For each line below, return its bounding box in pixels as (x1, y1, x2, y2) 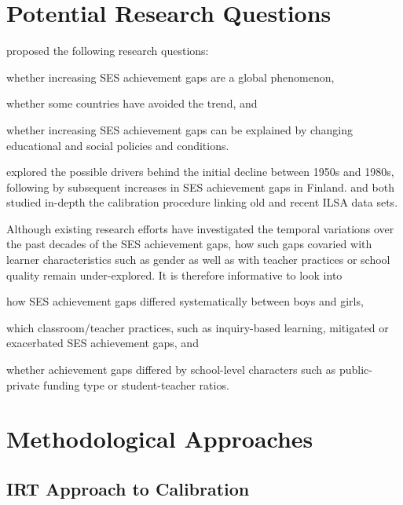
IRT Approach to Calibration (6, 476, 250, 500)
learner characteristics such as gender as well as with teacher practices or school (6, 251, 390, 268)
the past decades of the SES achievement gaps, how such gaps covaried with (6, 236, 372, 252)
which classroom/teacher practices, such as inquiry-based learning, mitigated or (6, 319, 389, 335)
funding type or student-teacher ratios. (43, 376, 229, 393)
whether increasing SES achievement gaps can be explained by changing (6, 121, 354, 137)
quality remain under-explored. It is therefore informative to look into (6, 266, 343, 283)
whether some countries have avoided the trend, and (6, 95, 258, 112)
